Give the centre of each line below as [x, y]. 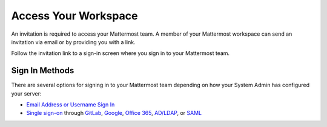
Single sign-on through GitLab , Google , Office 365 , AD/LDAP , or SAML [114, 113]
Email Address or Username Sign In [71, 105]
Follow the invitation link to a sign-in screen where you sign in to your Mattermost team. [121, 53]
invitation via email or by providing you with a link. [73, 42]
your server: [26, 93]
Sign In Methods [43, 70]
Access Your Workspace [74, 16]
